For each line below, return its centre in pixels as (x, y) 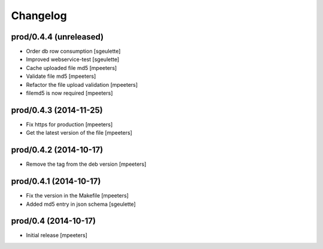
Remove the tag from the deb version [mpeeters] (86, 164)
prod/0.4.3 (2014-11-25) (57, 110)
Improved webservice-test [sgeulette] (73, 59)
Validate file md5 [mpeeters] (61, 76)
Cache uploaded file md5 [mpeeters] (71, 68)
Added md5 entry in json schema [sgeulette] (81, 204)
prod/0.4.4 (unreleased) (57, 37)
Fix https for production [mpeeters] (69, 124)
